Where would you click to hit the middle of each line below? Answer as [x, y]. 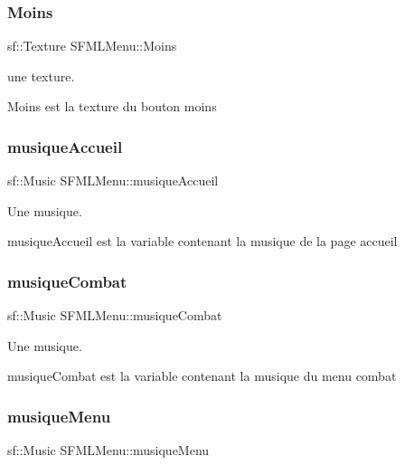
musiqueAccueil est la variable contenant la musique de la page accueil [202, 241]
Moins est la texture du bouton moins [112, 106]
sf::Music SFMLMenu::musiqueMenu [108, 450]
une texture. [41, 76]
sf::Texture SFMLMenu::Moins [92, 46]
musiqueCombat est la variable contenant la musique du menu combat [202, 376]
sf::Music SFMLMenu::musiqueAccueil [113, 180]
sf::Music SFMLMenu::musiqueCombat [115, 315]
